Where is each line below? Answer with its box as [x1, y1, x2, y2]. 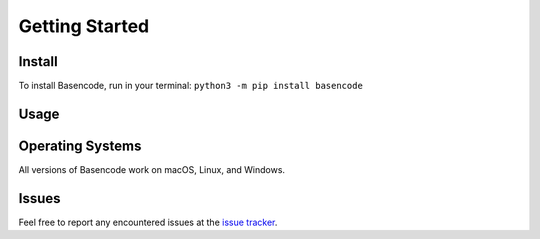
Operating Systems [18, 137, 142, 154]
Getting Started [18, 15, 150, 37]
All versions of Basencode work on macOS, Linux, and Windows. [18, 163, 285, 175]
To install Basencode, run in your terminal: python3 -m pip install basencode [18, 80, 364, 92]
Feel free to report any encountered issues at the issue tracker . [18, 216, 278, 228]
